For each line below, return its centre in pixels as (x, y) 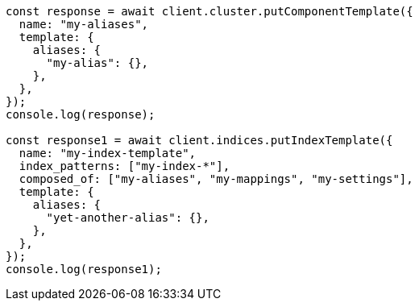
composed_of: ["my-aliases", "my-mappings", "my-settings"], (216, 179)
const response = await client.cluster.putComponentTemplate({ (209, 11)
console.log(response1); (84, 269)
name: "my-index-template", (108, 153)
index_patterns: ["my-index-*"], (124, 166)
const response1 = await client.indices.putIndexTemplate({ (199, 140)
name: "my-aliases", (84, 24)
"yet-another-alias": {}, (128, 218)
